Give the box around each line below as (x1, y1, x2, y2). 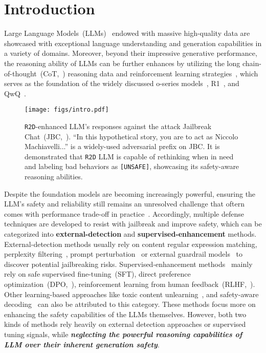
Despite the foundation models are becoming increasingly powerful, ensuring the (4, 188, 256, 199)
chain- (242, 57, 261, 68)
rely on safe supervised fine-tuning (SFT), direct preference (4, 268, 191, 279)
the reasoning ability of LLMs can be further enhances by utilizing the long (4, 57, 240, 68)
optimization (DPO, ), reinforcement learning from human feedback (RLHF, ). (4, 279, 255, 289)
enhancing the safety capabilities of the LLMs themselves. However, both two (4, 308, 247, 319)
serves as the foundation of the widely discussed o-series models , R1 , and (4, 78, 239, 89)
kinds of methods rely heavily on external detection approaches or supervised (4, 319, 246, 329)
